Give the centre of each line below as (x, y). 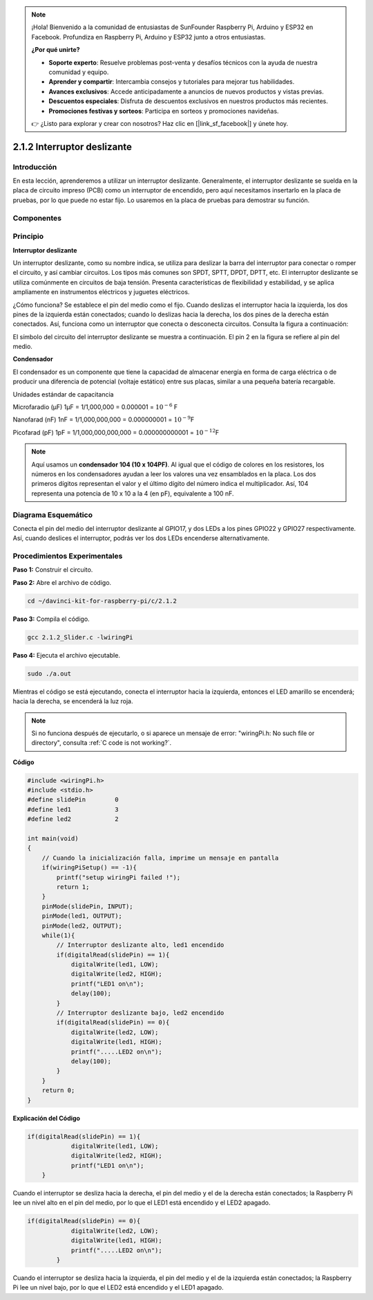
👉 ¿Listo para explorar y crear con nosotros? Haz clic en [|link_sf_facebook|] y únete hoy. (160, 123)
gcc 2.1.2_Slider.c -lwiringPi (80, 637)
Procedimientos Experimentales (68, 556)
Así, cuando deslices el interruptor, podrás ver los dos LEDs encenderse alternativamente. (141, 538)
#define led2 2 (73, 819)
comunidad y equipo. (79, 72)
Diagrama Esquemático (53, 514)
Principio (28, 237)
